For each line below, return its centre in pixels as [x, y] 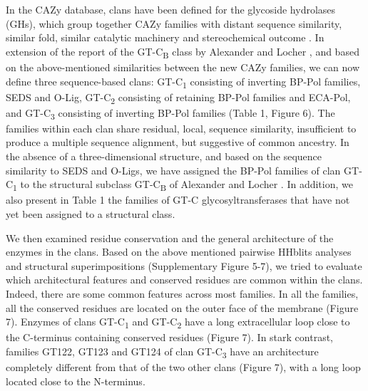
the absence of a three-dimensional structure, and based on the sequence [164, 156]
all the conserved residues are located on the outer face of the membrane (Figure [182, 307]
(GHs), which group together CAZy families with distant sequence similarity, [174, 23]
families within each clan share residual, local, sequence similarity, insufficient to [181, 128]
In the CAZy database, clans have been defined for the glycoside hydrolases [171, 9]
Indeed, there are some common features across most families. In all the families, [182, 293]
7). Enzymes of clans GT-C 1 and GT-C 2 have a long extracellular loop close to [178, 322]
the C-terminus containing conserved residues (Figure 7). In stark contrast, [169, 337]
